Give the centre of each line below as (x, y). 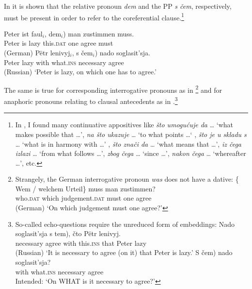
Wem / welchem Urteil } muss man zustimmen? (85, 188)
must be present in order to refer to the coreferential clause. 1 (94, 17)
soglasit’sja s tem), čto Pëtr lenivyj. (68, 233)
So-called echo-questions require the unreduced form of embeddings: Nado (125, 224)
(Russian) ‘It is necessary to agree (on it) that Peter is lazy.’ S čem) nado (124, 252)
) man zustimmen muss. (99, 33)
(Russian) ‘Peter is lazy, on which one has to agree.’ (80, 72)
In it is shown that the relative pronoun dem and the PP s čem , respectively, (118, 6)
